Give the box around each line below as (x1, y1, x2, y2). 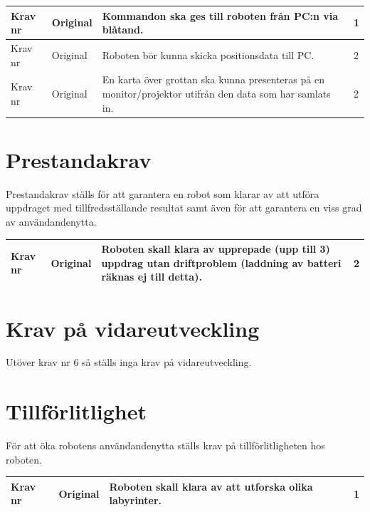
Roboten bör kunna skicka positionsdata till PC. (102, 47, 314, 62)
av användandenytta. (6, 214, 97, 229)
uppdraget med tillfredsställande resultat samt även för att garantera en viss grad (6, 200, 362, 215)
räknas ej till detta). (101, 269, 202, 284)
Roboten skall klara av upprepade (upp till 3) (101, 241, 330, 256)
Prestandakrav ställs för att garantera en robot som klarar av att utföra (6, 186, 319, 201)
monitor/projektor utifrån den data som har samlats (102, 85, 331, 100)
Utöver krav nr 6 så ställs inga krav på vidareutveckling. (6, 355, 252, 370)
